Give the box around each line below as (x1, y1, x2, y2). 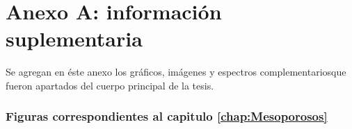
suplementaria (6, 24, 143, 53)
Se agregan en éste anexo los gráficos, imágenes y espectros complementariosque (6, 64, 346, 79)
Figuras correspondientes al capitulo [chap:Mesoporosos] (6, 108, 328, 125)
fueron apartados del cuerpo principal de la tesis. (6, 78, 214, 92)
